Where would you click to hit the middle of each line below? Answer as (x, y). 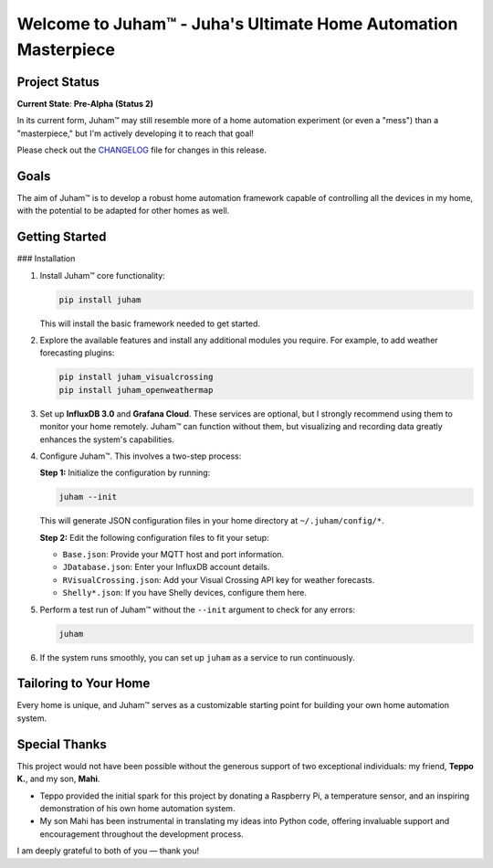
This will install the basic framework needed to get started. (150, 323)
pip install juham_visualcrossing (136, 377)
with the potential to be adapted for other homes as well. (123, 211)
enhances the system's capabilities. (107, 439)
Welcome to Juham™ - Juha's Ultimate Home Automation (237, 24)
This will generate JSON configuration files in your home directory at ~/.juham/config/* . (212, 521)
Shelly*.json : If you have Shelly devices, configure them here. (185, 593)
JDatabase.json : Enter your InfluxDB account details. (166, 567)
